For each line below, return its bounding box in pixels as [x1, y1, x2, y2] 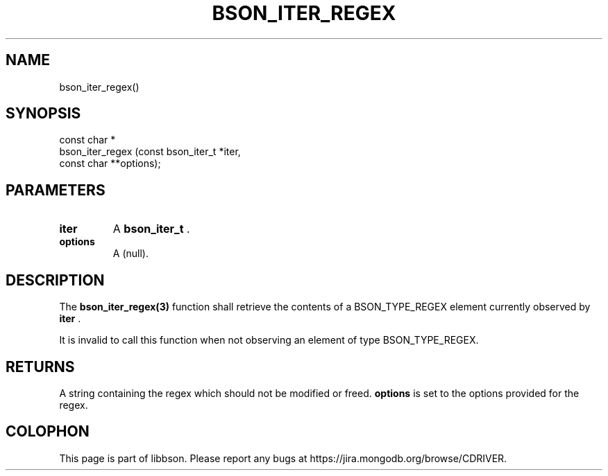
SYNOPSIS [6, 105, 81, 123]
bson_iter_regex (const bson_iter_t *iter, [59, 146, 241, 158]
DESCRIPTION [6, 271, 105, 289]
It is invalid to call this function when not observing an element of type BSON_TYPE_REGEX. [59, 334, 479, 346]
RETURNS [6, 358, 75, 376]
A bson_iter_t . [112, 222, 190, 236]
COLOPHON [6, 423, 90, 441]
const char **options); [59, 157, 161, 170]
